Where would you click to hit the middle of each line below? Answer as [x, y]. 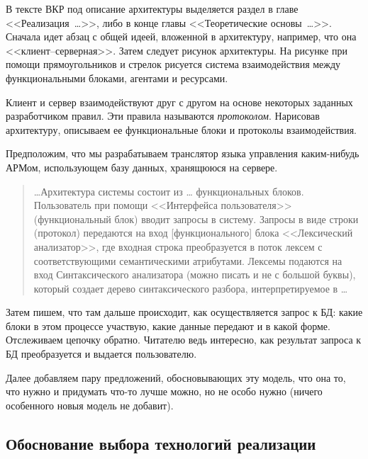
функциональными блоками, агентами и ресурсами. [117, 78]
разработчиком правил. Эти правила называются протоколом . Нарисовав [163, 116]
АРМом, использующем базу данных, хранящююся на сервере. [142, 167]
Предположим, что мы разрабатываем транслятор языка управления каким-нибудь [183, 153]
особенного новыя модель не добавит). [90, 405]
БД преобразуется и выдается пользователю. [101, 354]
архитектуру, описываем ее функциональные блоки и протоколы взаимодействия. [181, 129]
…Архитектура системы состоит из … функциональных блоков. [169, 191]
